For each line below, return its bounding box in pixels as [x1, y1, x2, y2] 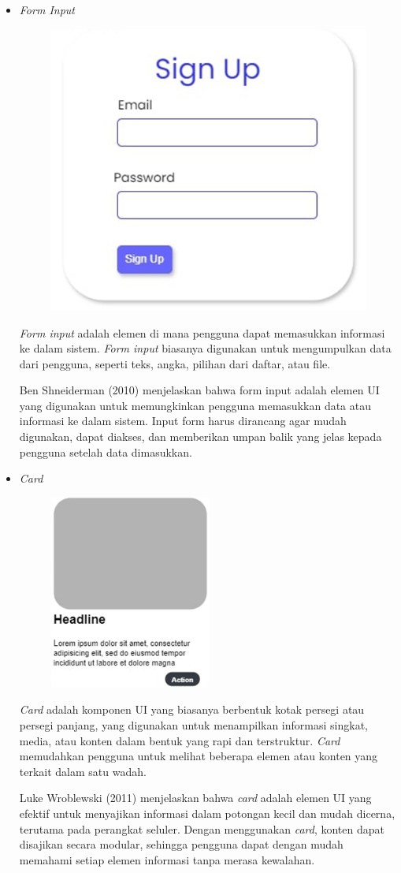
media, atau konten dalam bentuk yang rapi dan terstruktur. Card [19, 732, 340, 748]
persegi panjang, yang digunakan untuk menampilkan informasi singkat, [19, 717, 368, 733]
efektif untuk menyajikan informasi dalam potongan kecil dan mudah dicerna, [19, 804, 395, 821]
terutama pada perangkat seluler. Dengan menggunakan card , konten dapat [19, 820, 384, 837]
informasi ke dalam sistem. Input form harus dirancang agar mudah [19, 412, 347, 429]
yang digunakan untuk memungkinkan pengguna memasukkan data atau [19, 397, 372, 413]
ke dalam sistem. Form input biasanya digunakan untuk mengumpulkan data [19, 340, 392, 356]
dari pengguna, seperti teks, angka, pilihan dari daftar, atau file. [19, 355, 331, 371]
